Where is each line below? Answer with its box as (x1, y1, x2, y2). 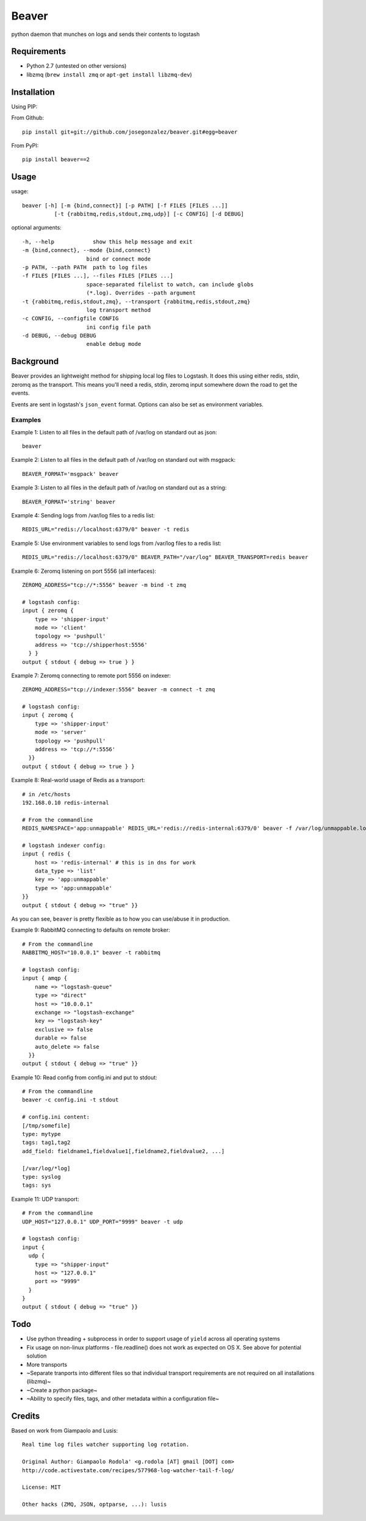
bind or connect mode (86, 255, 151, 262)
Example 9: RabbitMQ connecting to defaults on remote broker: (11, 926, 170, 933)
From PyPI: (11, 142, 39, 149)
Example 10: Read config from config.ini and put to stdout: (11, 1074, 158, 1081)
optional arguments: (11, 224, 62, 231)
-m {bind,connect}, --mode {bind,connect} (22, 247, 151, 254)
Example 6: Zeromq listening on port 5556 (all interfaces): (11, 567, 157, 575)
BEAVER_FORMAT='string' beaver (22, 498, 116, 505)
